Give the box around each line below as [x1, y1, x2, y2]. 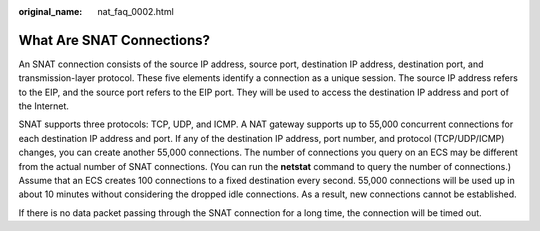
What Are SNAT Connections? [18, 31, 210, 49]
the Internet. [18, 100, 70, 112]
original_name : [18, 6, 83, 17]
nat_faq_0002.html [97, 6, 174, 17]
